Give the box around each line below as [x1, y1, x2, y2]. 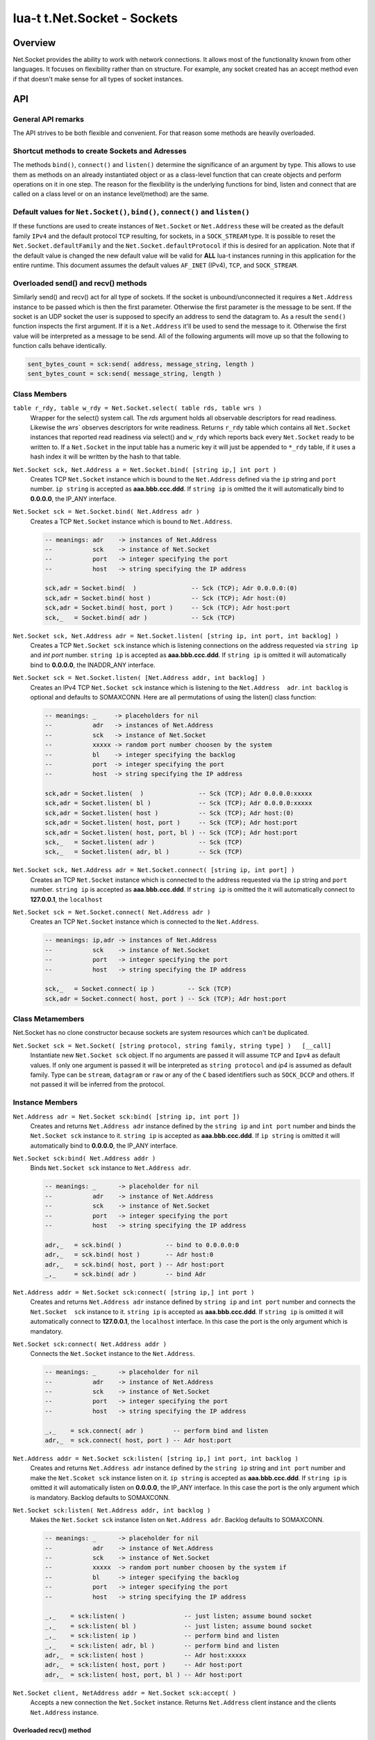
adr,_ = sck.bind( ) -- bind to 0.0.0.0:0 [44, 1241, 240, 1249]
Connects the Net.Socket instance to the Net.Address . [30, 1350, 195, 1358]
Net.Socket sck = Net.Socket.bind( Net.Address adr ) [12, 508, 200, 516]
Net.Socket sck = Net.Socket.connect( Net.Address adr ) [12, 908, 211, 916]
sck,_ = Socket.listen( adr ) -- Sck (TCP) [44, 839, 243, 846]
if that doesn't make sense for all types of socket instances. [12, 74, 184, 83]
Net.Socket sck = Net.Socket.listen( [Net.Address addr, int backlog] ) [12, 674, 266, 682]
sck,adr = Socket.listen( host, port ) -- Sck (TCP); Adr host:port [44, 818, 298, 827]
